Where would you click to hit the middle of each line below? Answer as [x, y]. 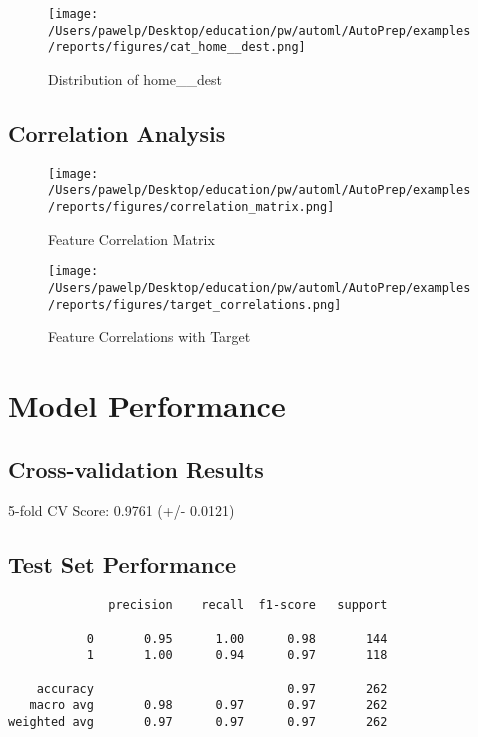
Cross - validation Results [136, 468]
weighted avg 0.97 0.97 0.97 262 [198, 721]
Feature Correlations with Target [149, 336]
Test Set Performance [122, 564]
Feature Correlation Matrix [131, 238]
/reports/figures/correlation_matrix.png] [191, 207]
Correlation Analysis [117, 132]
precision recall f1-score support [248, 605]
